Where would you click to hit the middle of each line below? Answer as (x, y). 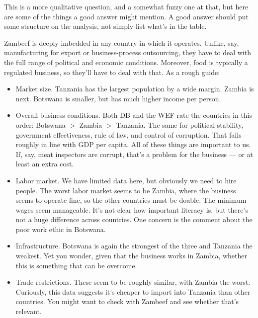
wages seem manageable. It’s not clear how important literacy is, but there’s (132, 209)
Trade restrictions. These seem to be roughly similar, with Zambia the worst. (133, 282)
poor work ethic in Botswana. (61, 229)
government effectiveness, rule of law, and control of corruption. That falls (129, 134)
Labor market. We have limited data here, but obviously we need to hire (126, 180)
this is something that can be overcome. (76, 265)
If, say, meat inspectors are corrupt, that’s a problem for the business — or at (134, 154)
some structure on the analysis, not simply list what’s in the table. (105, 26)
